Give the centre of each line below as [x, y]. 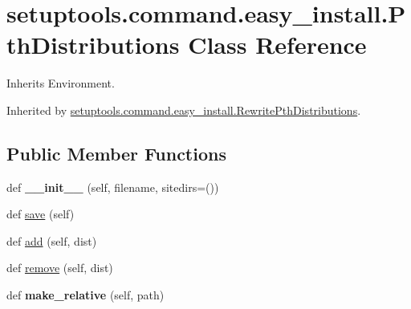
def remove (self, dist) [60, 268]
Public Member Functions [116, 153]
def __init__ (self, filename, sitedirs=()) [113, 187]
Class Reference [277, 45]
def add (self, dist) [52, 240]
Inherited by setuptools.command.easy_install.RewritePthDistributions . [184, 110]
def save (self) [41, 214]
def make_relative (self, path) [85, 295]
